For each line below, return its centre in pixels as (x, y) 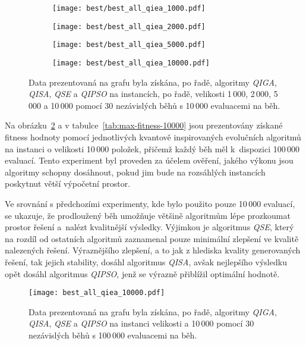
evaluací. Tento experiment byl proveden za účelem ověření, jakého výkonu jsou (149, 160)
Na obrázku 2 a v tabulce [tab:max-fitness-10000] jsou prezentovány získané (144, 125)
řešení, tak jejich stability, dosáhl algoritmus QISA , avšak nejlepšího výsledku (146, 261)
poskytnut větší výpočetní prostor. (68, 184)
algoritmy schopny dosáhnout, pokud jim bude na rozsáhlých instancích (135, 172)
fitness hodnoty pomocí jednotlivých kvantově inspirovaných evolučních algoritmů (153, 137)
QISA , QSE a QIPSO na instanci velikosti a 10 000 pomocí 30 (141, 323)
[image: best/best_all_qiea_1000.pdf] (129, 8)
